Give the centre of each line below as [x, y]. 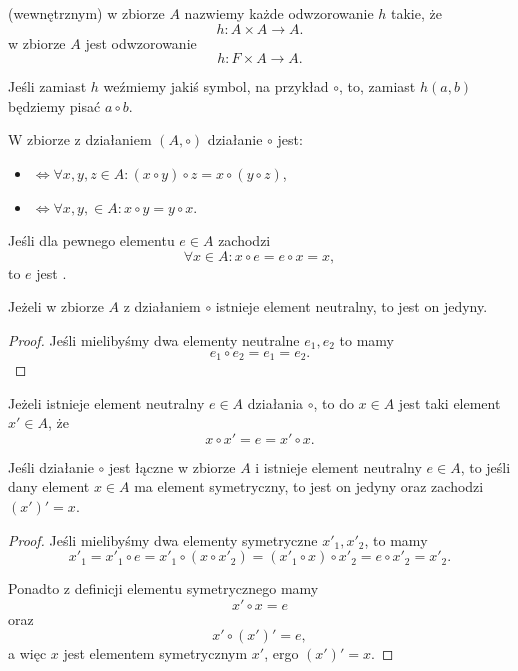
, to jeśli [485, 466]
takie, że [416, 13]
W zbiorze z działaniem [80, 139]
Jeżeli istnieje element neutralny [106, 402]
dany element [49, 486]
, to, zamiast [377, 86]
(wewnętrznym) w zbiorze [86, 13]
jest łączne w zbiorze [172, 466]
